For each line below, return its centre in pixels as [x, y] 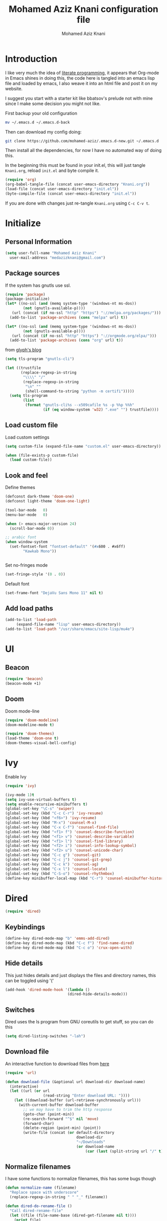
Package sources [33, 273]
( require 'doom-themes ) [30, 734]
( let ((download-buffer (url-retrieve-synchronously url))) [78, 1100]
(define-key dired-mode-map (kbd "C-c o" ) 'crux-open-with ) [69, 948]
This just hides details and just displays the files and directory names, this [81, 975]
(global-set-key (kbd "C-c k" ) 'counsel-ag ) [52, 864]
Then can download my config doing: [43, 132]
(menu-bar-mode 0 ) [27, 515]
